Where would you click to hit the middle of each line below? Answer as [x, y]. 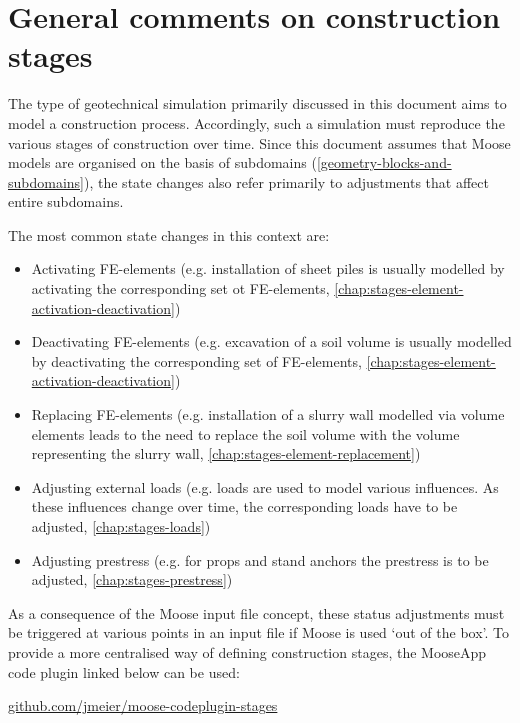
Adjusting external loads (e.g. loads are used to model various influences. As [265, 486]
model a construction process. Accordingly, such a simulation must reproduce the [256, 122]
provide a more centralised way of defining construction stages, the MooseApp [247, 651]
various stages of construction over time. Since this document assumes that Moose [259, 142]
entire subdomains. [66, 201]
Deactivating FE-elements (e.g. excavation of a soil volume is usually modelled [271, 341]
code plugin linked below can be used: [124, 671]
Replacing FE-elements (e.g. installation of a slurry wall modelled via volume [268, 414]
